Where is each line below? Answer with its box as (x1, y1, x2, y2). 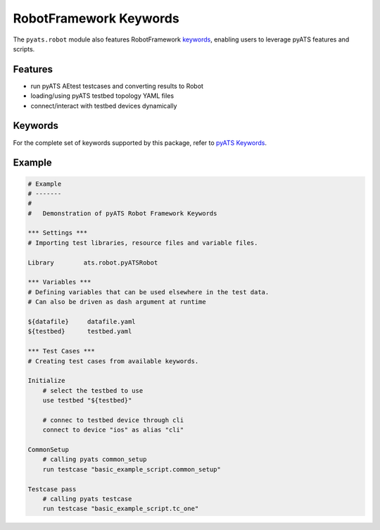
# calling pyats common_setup (42, 455, 147, 464)
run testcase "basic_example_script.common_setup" (42, 465, 221, 473)
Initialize (27, 377, 65, 385)
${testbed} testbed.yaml (27, 327, 132, 336)
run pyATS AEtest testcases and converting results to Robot (30, 82, 204, 90)
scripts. (13, 44, 35, 53)
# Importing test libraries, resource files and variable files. (27, 239, 258, 246)
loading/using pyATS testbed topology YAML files (30, 92, 175, 100)
